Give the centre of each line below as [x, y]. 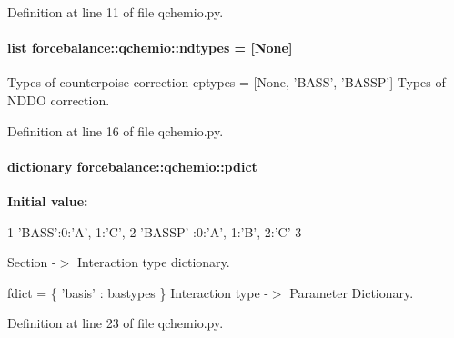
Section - [32, 262]
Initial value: [48, 200]
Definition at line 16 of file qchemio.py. [116, 130]
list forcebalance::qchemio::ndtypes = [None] [150, 48]
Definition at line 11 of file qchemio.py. [116, 12]
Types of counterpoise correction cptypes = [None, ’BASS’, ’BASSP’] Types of [227, 82]
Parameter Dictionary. [352, 292]
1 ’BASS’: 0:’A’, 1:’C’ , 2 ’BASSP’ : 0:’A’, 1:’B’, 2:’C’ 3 [155, 231]
